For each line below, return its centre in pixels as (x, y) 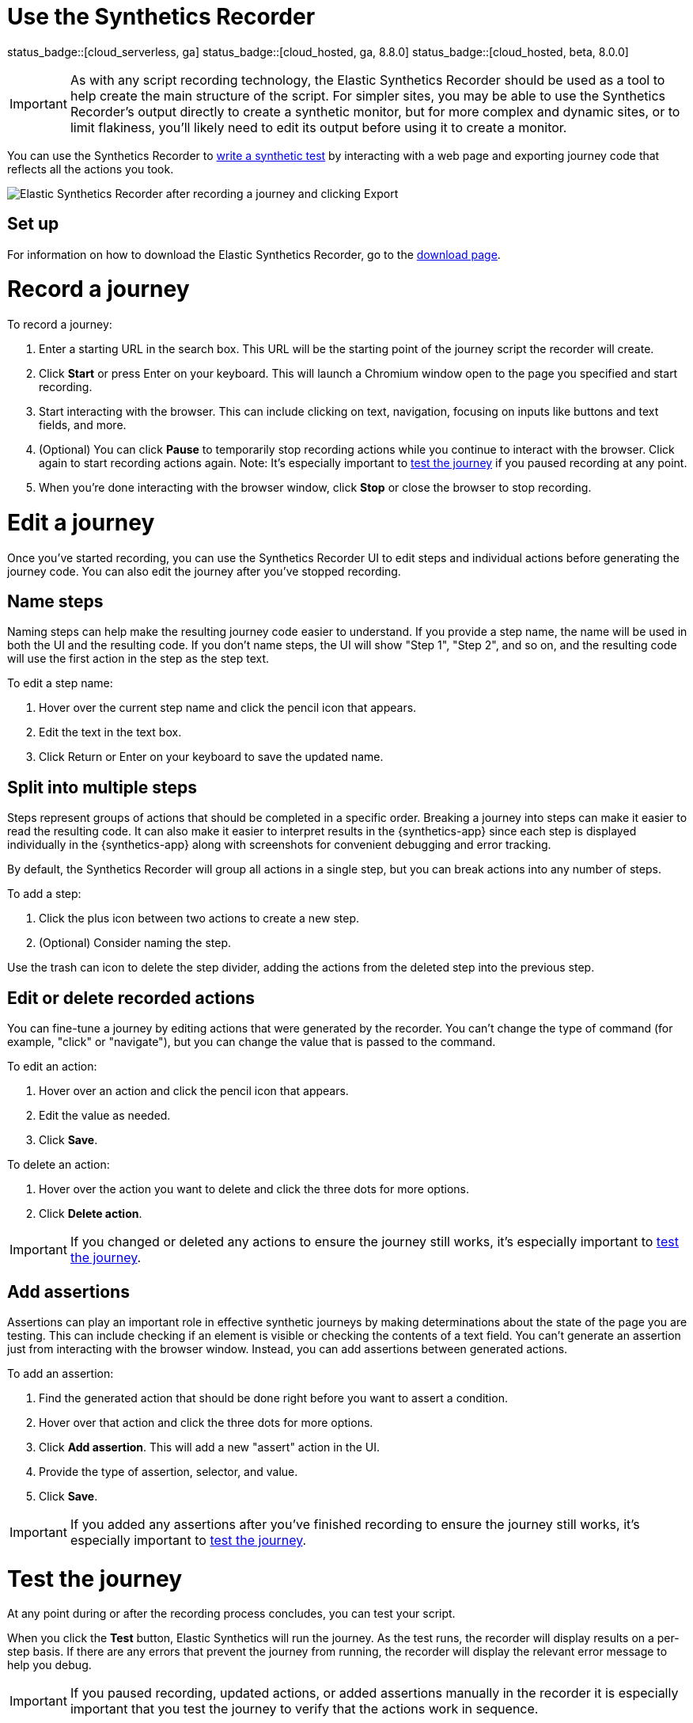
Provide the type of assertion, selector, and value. (169, 1471)
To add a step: (44, 894)
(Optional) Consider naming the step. (135, 943)
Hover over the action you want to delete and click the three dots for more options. (254, 1189)
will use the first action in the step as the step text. (138, 659)
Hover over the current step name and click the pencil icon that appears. (228, 708)
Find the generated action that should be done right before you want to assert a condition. (273, 1398)
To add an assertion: (61, 1373)
